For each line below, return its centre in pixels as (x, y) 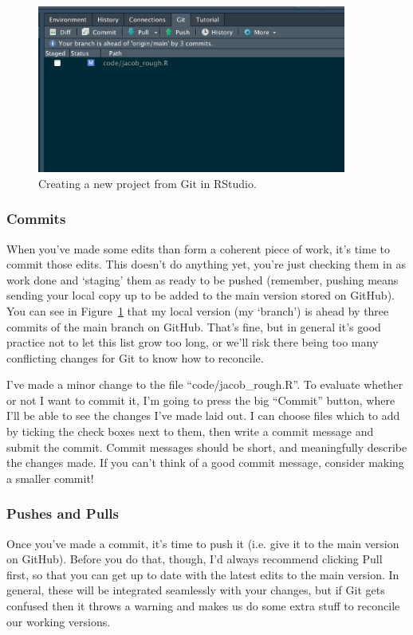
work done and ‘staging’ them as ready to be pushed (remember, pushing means (203, 279)
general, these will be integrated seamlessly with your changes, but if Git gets (196, 590)
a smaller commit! (50, 478)
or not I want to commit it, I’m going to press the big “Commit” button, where (201, 400)
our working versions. (59, 621)
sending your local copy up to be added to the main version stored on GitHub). (201, 295)
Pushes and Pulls (63, 513)
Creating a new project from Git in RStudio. (147, 183)
